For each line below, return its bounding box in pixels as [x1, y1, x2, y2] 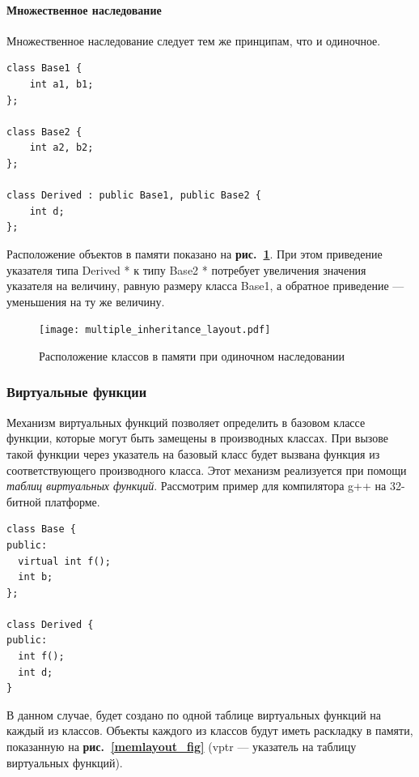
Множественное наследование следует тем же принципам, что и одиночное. [6, 32, 381, 49]
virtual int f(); [18, 555, 111, 567]
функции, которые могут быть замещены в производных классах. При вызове [6, 429, 389, 446]
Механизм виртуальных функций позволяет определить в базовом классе [6, 413, 366, 430]
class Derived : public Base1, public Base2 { [6, 190, 261, 202]
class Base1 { [6, 62, 83, 75]
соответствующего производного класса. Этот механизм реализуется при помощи [6, 461, 407, 478]
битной [6, 493, 41, 510]
